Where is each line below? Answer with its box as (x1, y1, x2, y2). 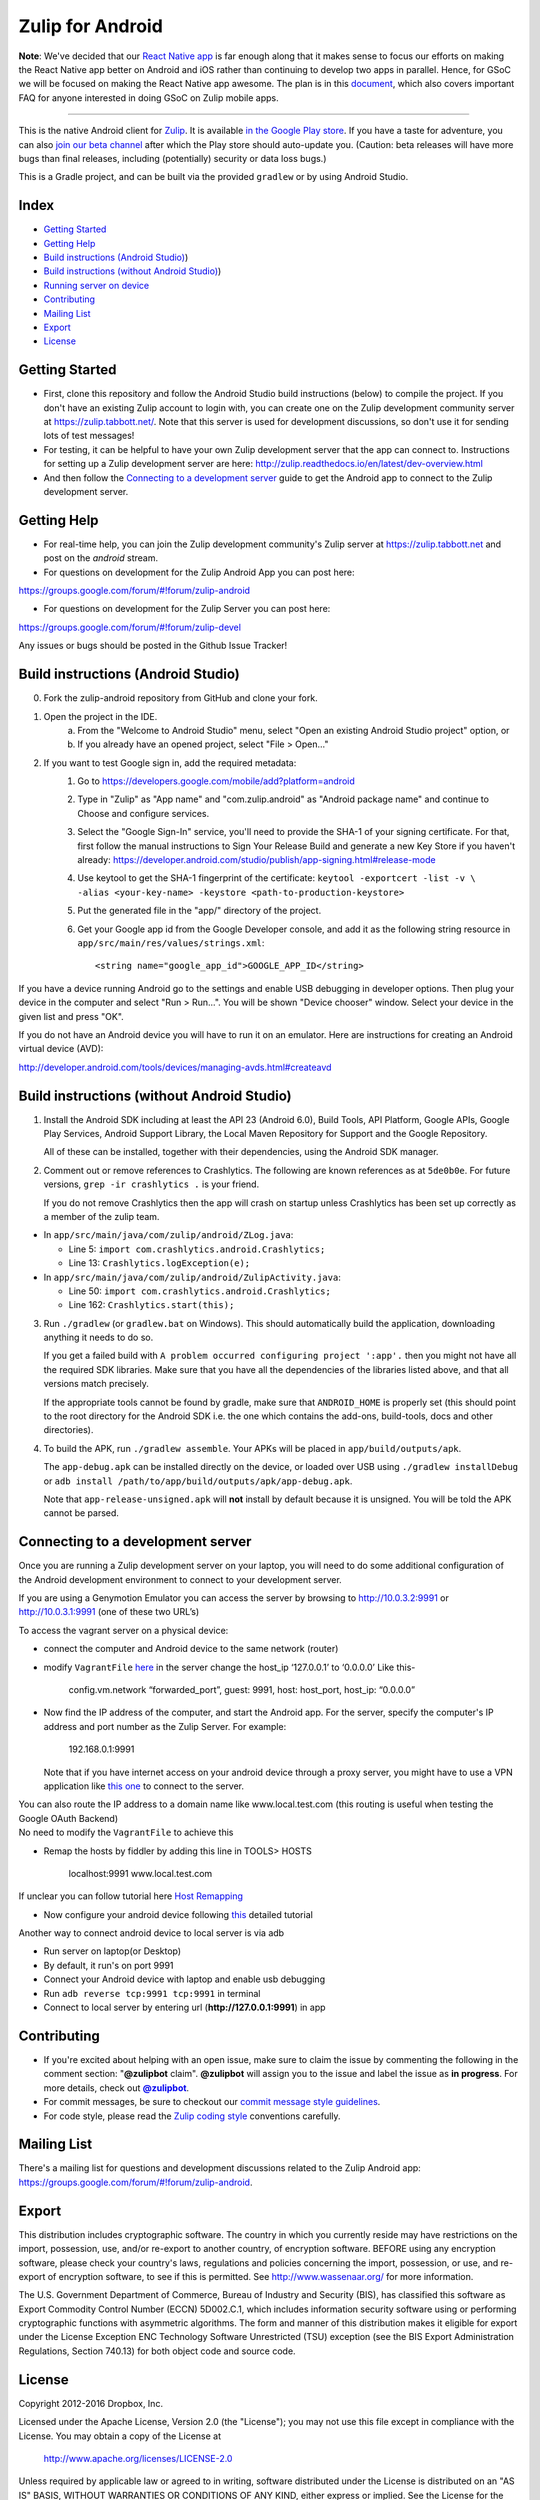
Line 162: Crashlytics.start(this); (68, 1299, 235, 1311)
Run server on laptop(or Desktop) (43, 1945, 182, 1957)
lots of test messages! (43, 430, 135, 442)
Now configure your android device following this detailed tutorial (43, 1908, 314, 1920)
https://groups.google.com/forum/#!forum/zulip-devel (18, 621, 242, 633)
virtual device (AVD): (18, 1043, 104, 1055)
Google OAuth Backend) (18, 1812, 119, 1824)
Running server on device (43, 279, 150, 291)
